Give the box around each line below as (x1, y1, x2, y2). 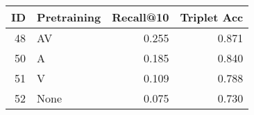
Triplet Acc (180, 9, 244, 25)
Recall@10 (112, 9, 169, 25)
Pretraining (37, 9, 101, 25)
